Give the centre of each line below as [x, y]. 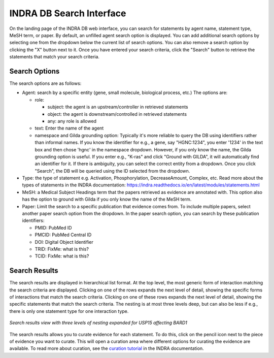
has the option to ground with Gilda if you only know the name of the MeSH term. [107, 199]
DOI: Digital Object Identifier [64, 242]
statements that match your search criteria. [55, 57]
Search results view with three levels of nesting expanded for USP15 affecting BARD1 [98, 323]
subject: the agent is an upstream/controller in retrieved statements [118, 107]
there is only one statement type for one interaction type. [69, 311]
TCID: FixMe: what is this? [62, 256]
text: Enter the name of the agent [69, 128]
